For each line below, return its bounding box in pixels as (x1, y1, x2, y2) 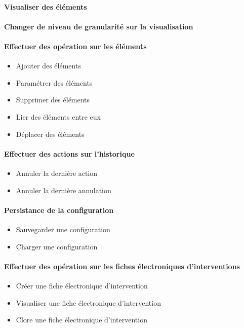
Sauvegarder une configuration (16, 224, 110, 234)
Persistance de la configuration (4, 204, 114, 215)
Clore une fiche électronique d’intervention (16, 314, 147, 325)
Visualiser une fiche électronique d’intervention (16, 297, 161, 308)
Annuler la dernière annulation (16, 185, 111, 195)
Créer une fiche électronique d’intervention (16, 280, 148, 290)
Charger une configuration (16, 241, 98, 251)
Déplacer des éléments (16, 128, 85, 139)
